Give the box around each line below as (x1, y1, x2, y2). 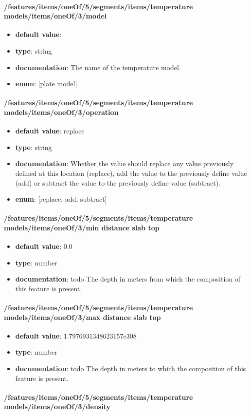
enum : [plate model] (15, 78, 77, 89)
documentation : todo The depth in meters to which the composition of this (15, 363, 246, 374)
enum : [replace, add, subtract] (15, 194, 107, 204)
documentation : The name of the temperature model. (15, 62, 181, 72)
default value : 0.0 (15, 241, 72, 251)
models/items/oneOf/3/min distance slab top (4, 222, 160, 232)
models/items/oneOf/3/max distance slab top (4, 312, 161, 322)
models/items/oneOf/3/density (4, 401, 110, 412)
